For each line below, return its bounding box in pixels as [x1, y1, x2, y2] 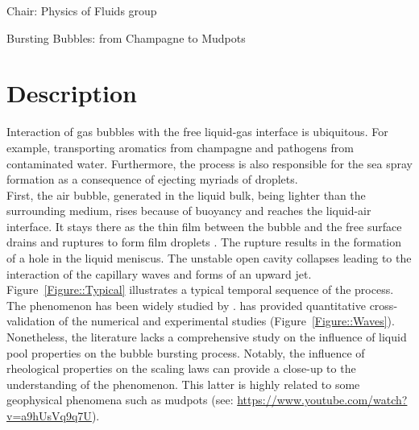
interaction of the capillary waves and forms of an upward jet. [6, 265, 312, 282]
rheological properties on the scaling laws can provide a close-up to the [6, 360, 356, 377]
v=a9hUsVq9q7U [6, 407, 92, 424]
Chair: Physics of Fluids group [6, 2, 157, 19]
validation [6, 312, 56, 329]
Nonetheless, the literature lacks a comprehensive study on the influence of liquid [6, 329, 407, 345]
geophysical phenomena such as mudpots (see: [6, 391, 234, 408]
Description [6, 76, 138, 110]
